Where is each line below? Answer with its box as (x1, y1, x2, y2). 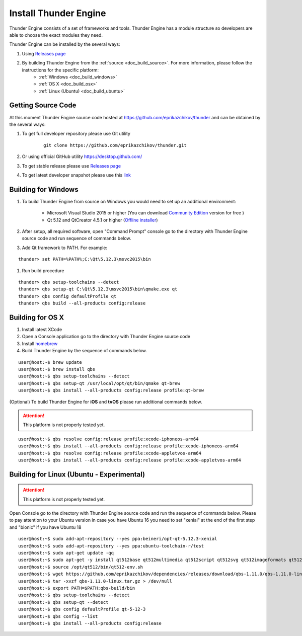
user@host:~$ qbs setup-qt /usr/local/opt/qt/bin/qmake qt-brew (18, 380, 181, 386)
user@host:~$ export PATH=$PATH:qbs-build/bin (18, 585, 135, 591)
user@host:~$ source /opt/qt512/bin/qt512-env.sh (18, 564, 143, 570)
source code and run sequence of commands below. (22, 235, 131, 242)
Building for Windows (9, 185, 79, 194)
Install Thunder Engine (9, 8, 106, 19)
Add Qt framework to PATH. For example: (22, 245, 108, 251)
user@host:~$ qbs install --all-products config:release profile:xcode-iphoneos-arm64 (18, 443, 239, 449)
